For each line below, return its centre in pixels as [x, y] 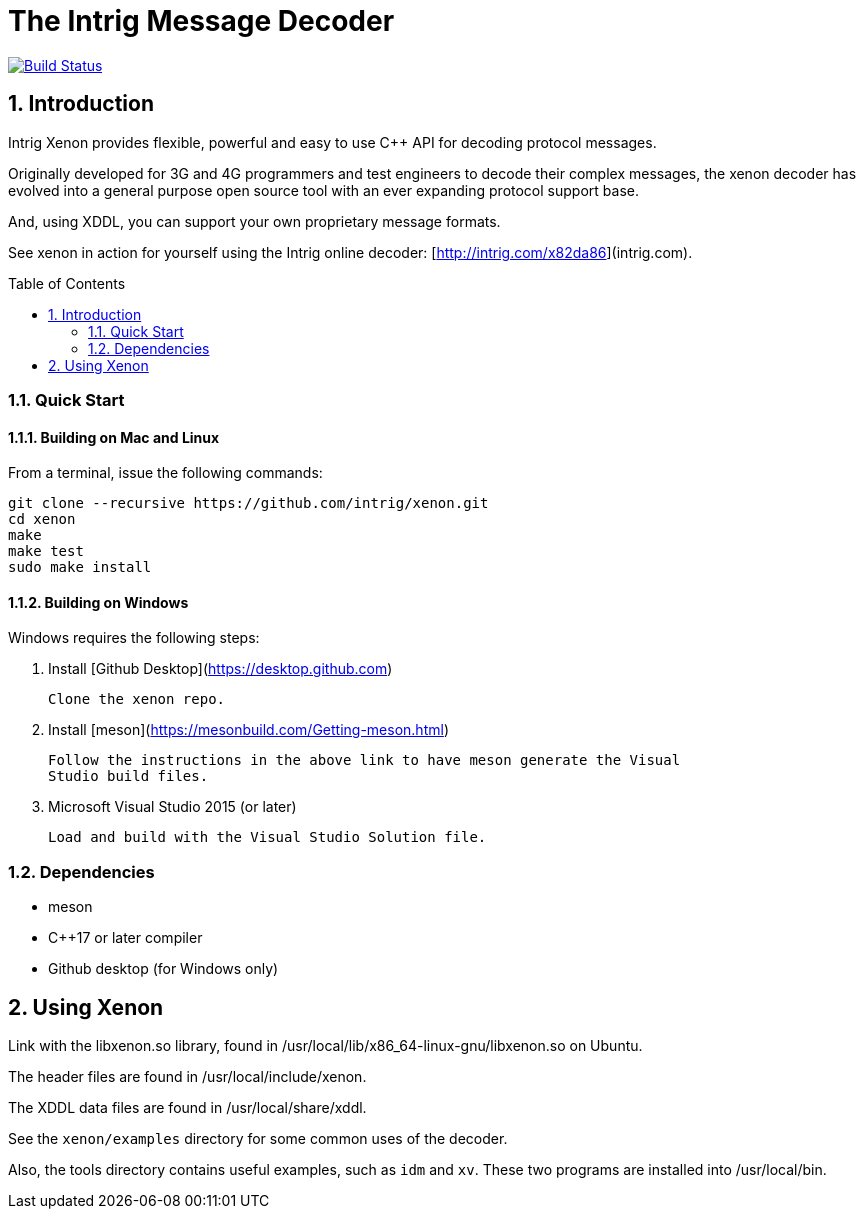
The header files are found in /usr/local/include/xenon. [187, 1076]
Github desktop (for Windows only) [163, 969]
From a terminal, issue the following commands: [165, 473]
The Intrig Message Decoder [201, 21]
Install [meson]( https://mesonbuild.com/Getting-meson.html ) [248, 730]
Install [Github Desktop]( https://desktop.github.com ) [220, 669]
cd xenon [42, 519]
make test [46, 551]
